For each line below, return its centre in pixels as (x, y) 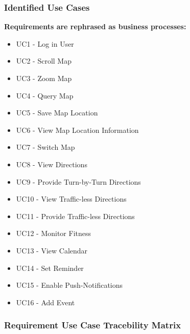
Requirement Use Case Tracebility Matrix (93, 325)
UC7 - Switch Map (45, 147)
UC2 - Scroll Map (44, 61)
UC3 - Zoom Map (44, 78)
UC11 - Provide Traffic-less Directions (75, 216)
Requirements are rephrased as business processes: (95, 26)
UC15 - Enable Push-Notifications (69, 285)
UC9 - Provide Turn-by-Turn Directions (78, 181)
